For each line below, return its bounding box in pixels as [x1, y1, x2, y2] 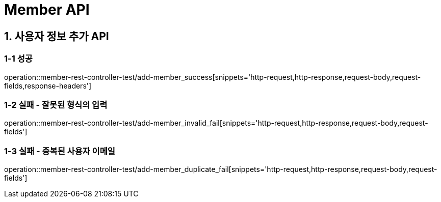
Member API [4, 1, 90, 18]
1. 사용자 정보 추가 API [4, 30, 109, 43]
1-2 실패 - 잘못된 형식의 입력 [4, 99, 108, 110]
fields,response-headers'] [4, 81, 92, 90]
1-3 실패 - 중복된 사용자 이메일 [4, 146, 115, 156]
